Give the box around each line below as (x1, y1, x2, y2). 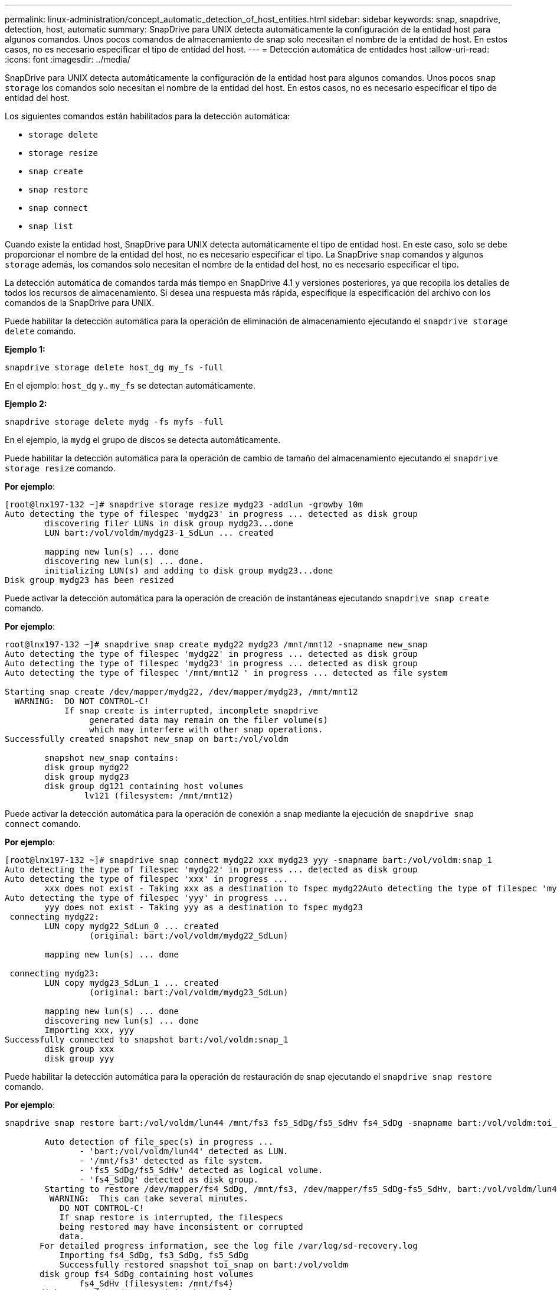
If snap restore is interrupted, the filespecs (59, 1213, 284, 1222)
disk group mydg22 (44, 763, 129, 772)
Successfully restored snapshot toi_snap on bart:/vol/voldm (59, 1260, 348, 1269)
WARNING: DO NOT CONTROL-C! (14, 696, 149, 706)
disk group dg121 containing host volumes (44, 781, 244, 791)
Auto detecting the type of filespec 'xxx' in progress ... (5, 874, 289, 884)
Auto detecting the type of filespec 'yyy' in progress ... (5, 893, 289, 903)
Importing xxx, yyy (44, 1025, 135, 1035)
